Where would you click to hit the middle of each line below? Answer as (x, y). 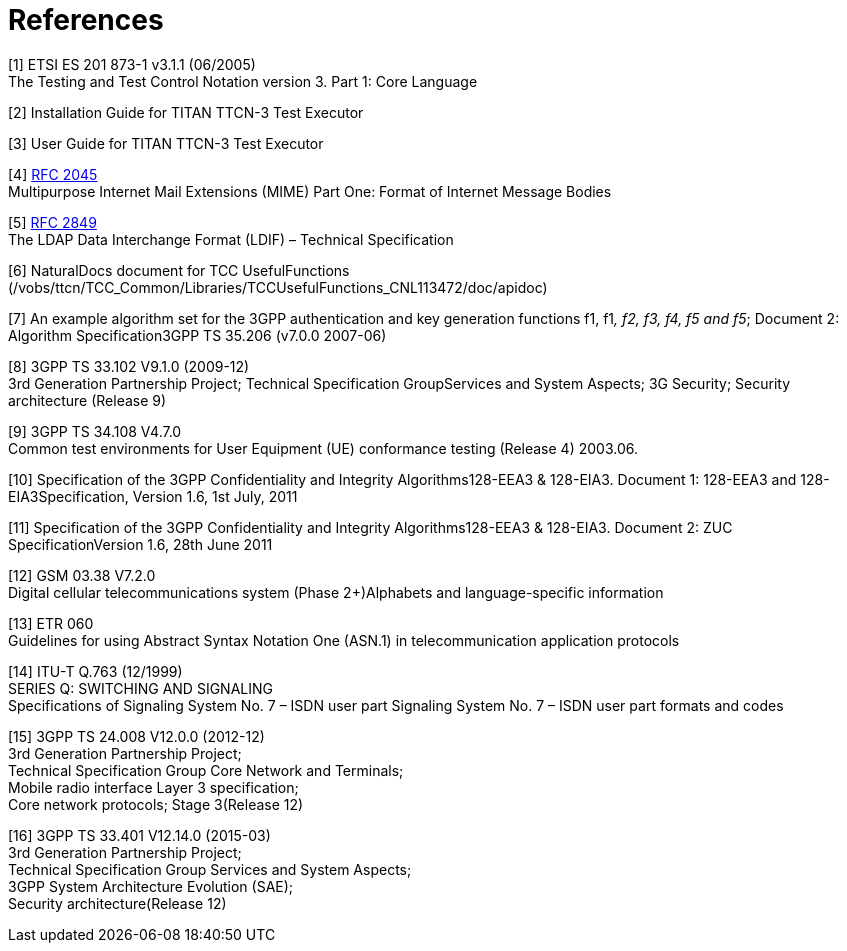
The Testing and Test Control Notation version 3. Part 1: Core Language (243, 81)
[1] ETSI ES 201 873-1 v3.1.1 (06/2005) (132, 64)
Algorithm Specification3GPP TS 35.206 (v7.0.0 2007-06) (197, 335)
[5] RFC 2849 (52, 222)
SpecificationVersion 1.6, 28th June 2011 (140, 544)
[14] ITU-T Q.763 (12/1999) (95, 671)
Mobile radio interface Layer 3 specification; (153, 787)
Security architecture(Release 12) (117, 903)
